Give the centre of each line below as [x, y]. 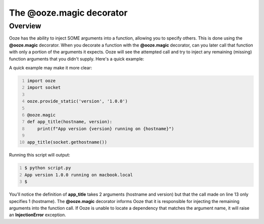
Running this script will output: [40, 155]
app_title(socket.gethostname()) [67, 142]
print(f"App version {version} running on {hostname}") [106, 129]
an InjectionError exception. [37, 215]
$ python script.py [48, 168]
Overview [25, 26]
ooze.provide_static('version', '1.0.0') [77, 101]
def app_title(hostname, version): [70, 122]
